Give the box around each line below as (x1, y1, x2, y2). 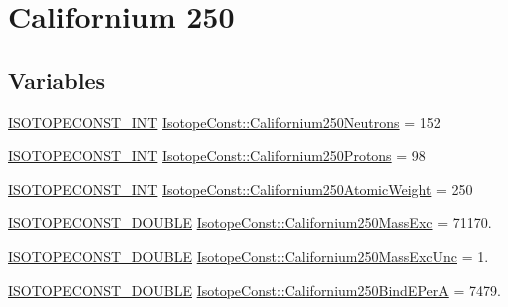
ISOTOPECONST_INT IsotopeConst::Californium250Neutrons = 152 (8, 111, 441, 132)
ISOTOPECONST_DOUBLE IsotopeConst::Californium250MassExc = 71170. (8, 212, 492, 233)
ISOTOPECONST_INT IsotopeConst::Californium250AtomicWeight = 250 (8, 178, 473, 199)
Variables (8, 64, 106, 95)
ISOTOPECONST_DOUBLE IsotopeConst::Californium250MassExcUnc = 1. (8, 245, 489, 266)
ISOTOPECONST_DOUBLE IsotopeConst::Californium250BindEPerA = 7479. (8, 279, 501, 300)
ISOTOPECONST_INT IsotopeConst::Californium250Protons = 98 (8, 145, 426, 166)
